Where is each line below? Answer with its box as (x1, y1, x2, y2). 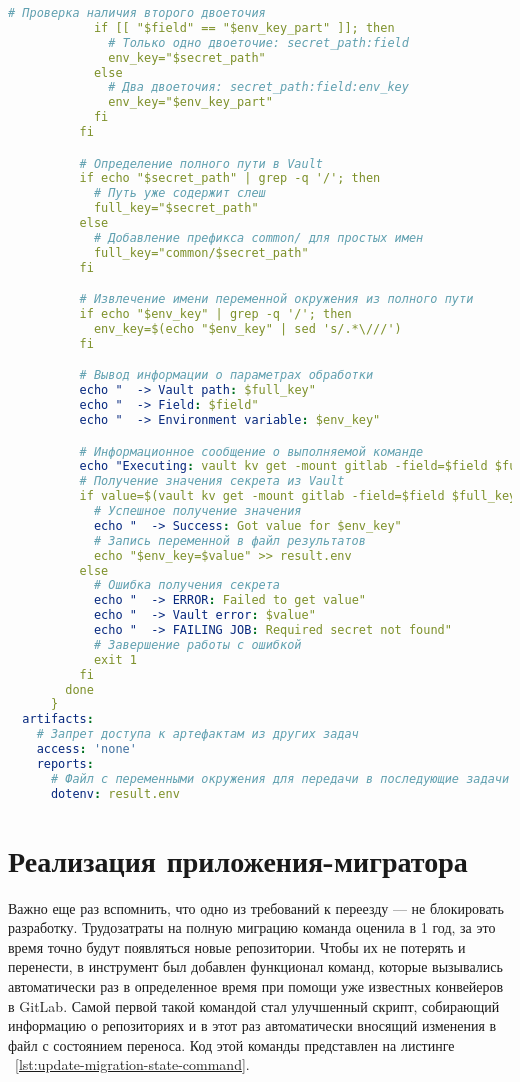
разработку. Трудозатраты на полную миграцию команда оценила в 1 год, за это (8, 917, 496, 938)
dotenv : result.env (50, 786, 180, 801)
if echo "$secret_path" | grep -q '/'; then (79, 171, 381, 186)
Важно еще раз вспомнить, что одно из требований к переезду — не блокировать (8, 897, 504, 918)
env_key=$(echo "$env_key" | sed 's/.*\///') (93, 321, 402, 336)
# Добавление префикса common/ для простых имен (93, 230, 424, 245)
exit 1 (93, 652, 137, 667)
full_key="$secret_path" (93, 201, 259, 216)
